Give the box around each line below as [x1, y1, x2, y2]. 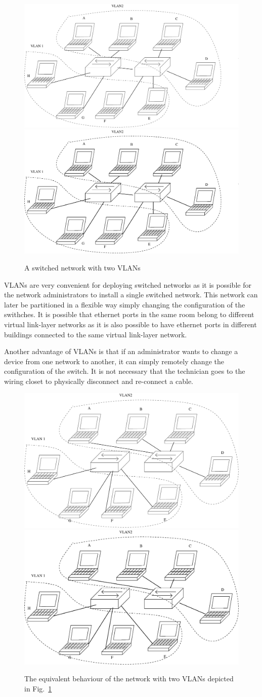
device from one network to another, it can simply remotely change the [4, 356, 224, 366]
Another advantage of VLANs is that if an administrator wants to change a [4, 346, 238, 357]
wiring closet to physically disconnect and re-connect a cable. [4, 375, 194, 386]
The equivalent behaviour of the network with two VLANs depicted [24, 673, 234, 684]
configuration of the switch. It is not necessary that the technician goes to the [4, 366, 245, 376]
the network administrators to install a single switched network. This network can [4, 289, 258, 300]
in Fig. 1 [24, 683, 52, 694]
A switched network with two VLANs [24, 262, 141, 273]
